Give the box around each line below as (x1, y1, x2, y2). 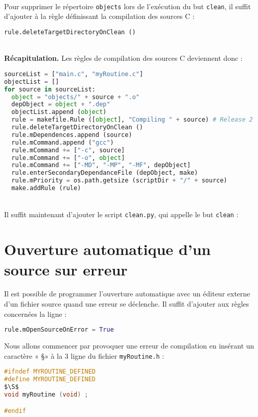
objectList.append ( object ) (11, 108, 107, 116)
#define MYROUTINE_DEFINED (4, 376, 96, 383)
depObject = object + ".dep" (11, 101, 110, 108)
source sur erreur (4, 259, 128, 280)
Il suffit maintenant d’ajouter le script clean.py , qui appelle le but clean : (4, 208, 239, 219)
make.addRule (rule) (11, 184, 81, 192)
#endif (4, 407, 26, 414)
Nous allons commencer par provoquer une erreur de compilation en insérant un (4, 340, 254, 351)
